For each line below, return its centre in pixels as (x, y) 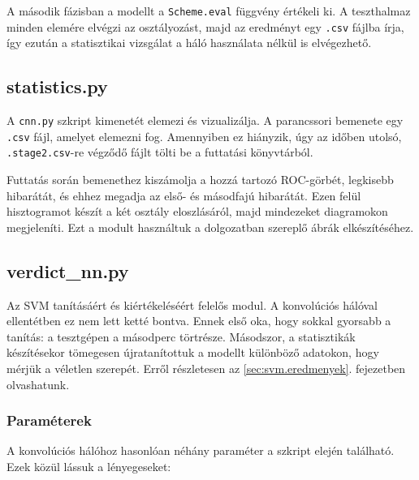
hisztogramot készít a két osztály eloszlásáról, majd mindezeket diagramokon (197, 211)
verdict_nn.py (68, 270)
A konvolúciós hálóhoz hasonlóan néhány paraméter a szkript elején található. (201, 450)
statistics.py (57, 86)
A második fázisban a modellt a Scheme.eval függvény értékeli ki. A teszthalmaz (209, 11)
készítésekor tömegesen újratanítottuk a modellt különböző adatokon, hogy (193, 352)
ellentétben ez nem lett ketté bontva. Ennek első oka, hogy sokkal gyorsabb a (199, 321)
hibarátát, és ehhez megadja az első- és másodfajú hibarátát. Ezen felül (184, 195)
